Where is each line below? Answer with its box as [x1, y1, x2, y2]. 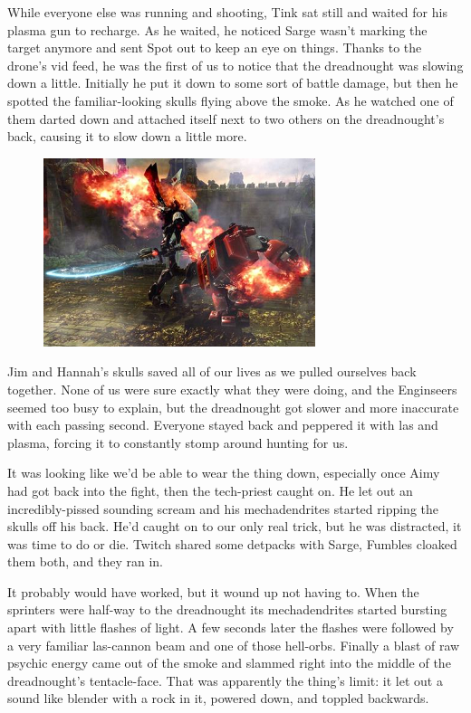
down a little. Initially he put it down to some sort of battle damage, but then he [7, 73, 458, 92]
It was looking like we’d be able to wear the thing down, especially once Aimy [7, 463, 440, 482]
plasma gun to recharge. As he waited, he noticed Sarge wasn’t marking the [7, 20, 428, 39]
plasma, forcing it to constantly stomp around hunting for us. [7, 433, 349, 452]
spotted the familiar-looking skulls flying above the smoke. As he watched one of [7, 90, 454, 109]
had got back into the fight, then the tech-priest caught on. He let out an [7, 480, 413, 499]
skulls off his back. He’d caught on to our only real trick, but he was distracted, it [7, 517, 462, 536]
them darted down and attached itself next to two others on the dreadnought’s [7, 109, 445, 128]
